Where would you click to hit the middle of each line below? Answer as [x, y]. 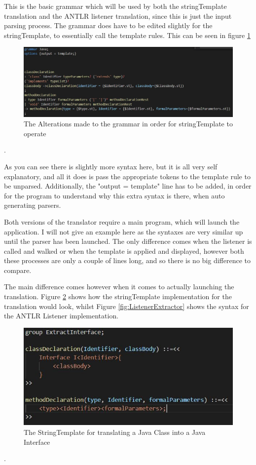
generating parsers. [33, 205]
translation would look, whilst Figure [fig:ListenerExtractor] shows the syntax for [127, 306]
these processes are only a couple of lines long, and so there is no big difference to [127, 260]
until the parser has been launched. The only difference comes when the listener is [128, 241]
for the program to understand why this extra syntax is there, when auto [114, 195]
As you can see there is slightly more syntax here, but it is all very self [111, 166]
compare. [18, 270]
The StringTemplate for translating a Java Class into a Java [115, 432]
